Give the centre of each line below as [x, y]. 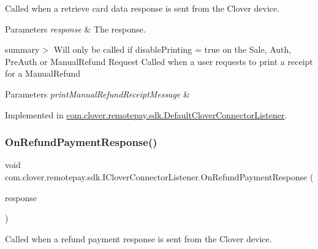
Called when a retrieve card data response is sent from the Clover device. [142, 8]
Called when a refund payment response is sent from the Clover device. [138, 238]
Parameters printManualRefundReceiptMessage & [97, 94]
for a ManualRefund [43, 73]
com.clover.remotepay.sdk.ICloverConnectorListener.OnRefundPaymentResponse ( [159, 176]
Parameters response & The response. [75, 29]
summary [22, 49]
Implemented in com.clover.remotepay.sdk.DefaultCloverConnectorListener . [146, 114]
